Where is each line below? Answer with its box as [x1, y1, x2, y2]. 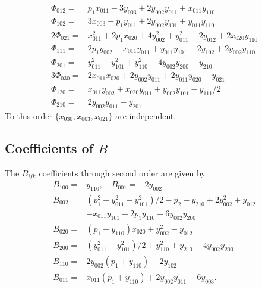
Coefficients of [5, 138, 94, 157]
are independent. [115, 109, 176, 122]
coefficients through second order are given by [39, 166, 206, 179]
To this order [5, 109, 52, 122]
